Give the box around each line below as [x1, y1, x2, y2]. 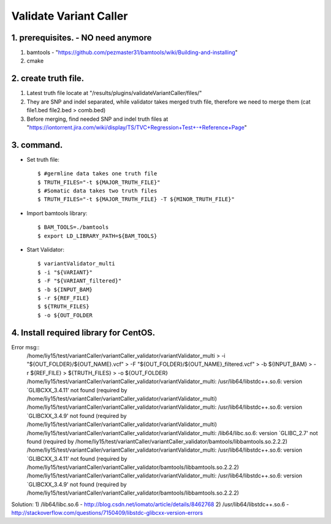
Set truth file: [26, 156, 59, 163]
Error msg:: [11, 343, 40, 351]
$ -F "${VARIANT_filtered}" [37, 278, 122, 284]
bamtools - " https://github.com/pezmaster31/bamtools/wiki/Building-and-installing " [26, 49, 238, 56]
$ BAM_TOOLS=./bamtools [37, 224, 109, 231]
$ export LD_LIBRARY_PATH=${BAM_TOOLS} [37, 232, 158, 239]
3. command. [11, 140, 63, 150]
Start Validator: [26, 246, 64, 253]
